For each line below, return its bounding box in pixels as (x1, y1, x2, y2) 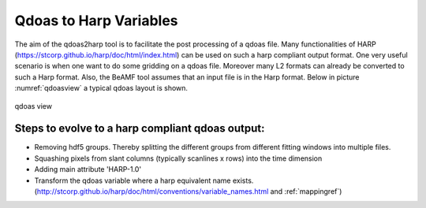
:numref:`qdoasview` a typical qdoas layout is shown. (14, 84, 189, 93)
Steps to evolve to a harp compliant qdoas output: (14, 122, 265, 136)
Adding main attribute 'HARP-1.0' (34, 165, 142, 174)
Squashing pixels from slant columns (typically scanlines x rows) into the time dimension (34, 154, 323, 163)
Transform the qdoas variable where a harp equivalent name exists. (34, 176, 254, 185)
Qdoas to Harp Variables (14, 12, 178, 29)
